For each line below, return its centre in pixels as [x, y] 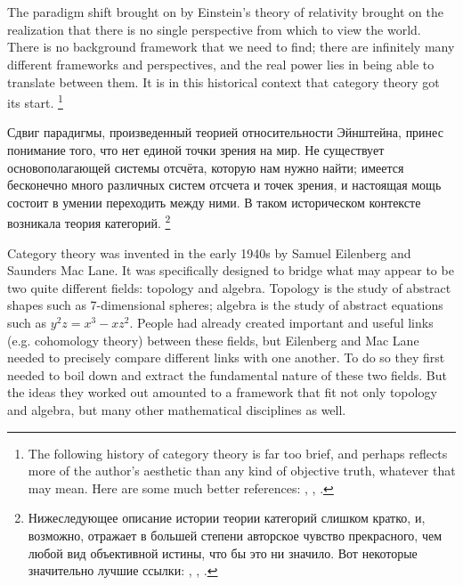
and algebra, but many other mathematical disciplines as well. [177, 409]
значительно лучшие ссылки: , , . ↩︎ [123, 570]
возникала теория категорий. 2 [89, 222]
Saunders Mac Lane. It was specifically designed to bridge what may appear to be [231, 270]
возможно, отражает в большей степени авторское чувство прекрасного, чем [235, 535]
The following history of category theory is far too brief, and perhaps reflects [238, 453]
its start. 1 [35, 101]
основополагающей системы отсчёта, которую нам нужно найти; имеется [206, 167]
